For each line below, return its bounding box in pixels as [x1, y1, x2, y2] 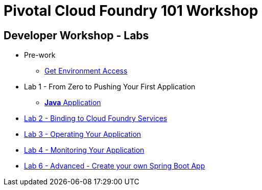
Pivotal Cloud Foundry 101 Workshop [4, 2, 258, 19]
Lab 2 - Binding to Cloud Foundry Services [24, 114, 168, 123]
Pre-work [24, 51, 56, 60]
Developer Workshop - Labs [4, 29, 149, 42]
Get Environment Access [44, 66, 128, 76]
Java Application [44, 98, 101, 107]
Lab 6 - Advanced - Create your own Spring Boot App [24, 161, 205, 171]
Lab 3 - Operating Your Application [24, 130, 141, 139]
